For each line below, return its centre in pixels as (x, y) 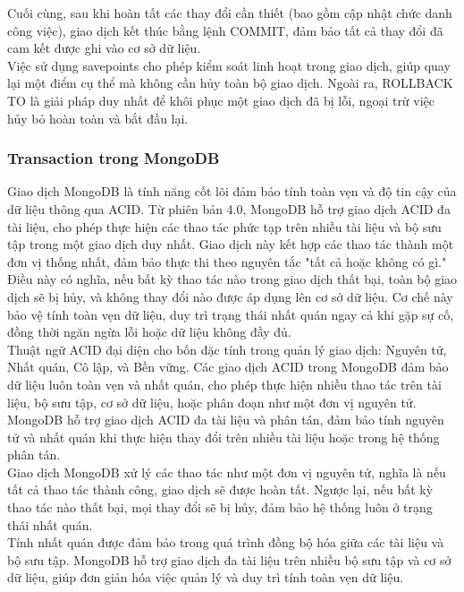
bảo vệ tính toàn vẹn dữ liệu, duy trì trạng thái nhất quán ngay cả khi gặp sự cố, (231, 314)
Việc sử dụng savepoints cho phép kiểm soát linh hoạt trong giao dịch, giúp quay (229, 65)
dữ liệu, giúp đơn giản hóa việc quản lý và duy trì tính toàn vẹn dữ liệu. (206, 577)
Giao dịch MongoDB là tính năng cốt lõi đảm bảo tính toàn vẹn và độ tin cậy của (232, 191)
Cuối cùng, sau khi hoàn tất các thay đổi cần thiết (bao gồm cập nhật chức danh (230, 13)
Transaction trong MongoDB (114, 158)
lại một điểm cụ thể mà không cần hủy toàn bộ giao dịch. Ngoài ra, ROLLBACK (230, 83)
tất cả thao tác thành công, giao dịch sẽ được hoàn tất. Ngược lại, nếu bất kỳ (220, 489)
